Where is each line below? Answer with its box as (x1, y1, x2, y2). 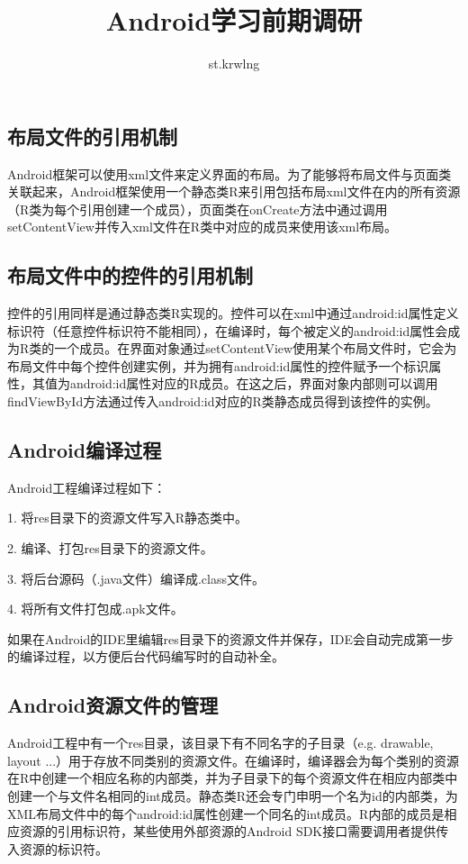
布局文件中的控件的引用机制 (7, 261, 253, 289)
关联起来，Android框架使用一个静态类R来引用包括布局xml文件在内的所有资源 (7, 182, 461, 201)
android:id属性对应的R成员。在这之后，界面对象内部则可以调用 (69, 374, 438, 393)
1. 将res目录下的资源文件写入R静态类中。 (7, 508, 248, 527)
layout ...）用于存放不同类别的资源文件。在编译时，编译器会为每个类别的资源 (7, 750, 460, 769)
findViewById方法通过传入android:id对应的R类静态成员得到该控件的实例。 (7, 392, 438, 411)
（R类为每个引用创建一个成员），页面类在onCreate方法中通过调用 (7, 199, 388, 218)
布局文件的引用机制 (7, 122, 177, 150)
